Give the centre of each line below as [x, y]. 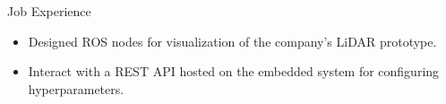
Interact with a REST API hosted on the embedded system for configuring [234, 71]
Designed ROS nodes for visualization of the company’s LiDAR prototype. [232, 41]
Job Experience [49, 11]
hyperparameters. [76, 88]
